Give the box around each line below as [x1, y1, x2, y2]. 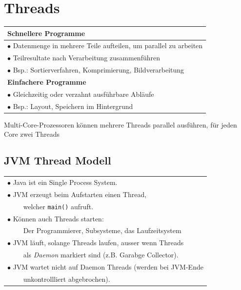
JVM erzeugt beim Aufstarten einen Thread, [13, 189, 147, 199]
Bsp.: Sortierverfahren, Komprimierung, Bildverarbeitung [13, 65, 184, 75]
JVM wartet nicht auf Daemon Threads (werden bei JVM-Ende [13, 261, 203, 272]
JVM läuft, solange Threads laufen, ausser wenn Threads [13, 237, 184, 248]
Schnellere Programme [7, 28, 85, 38]
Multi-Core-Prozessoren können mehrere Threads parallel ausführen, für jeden [4, 119, 237, 129]
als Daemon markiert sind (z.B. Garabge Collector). [23, 250, 179, 260]
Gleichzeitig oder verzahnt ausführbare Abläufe [13, 89, 154, 99]
